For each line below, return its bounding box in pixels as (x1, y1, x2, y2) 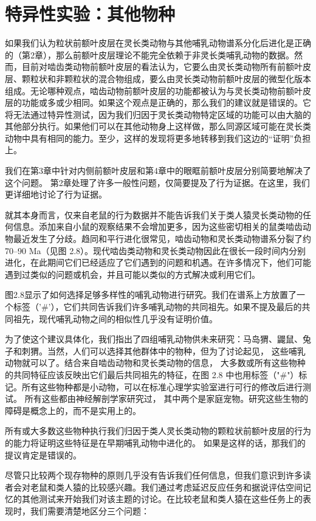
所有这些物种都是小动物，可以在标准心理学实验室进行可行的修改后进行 (21, 380, 303, 393)
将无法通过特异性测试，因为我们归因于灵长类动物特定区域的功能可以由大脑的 (5, 108, 311, 120)
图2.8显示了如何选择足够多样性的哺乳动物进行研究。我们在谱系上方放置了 (5, 288, 297, 301)
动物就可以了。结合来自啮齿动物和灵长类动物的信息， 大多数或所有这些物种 (5, 356, 306, 369)
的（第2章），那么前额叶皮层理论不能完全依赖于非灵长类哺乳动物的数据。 (5, 48, 294, 61)
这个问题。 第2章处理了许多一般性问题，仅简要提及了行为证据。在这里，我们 (5, 176, 310, 188)
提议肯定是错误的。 (5, 448, 81, 461)
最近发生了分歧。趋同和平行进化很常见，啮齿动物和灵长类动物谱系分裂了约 (13, 232, 311, 245)
